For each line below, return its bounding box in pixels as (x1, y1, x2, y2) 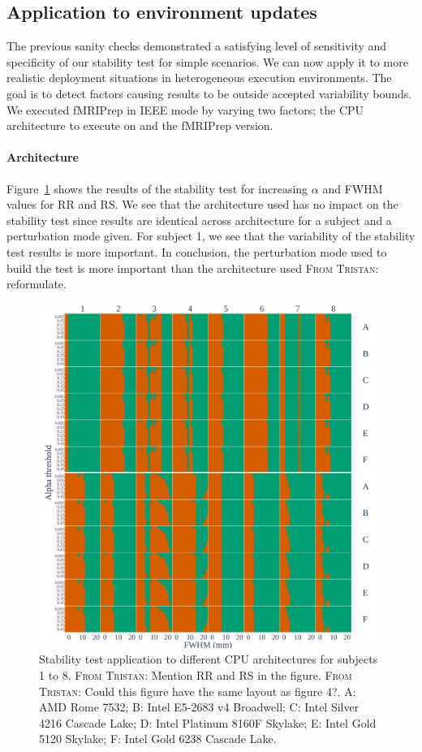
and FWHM (322, 179, 383, 197)
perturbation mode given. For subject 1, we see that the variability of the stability (6, 227, 416, 244)
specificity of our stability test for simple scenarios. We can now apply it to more (6, 53, 408, 70)
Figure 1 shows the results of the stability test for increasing (6, 179, 308, 197)
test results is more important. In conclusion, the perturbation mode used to (6, 243, 387, 260)
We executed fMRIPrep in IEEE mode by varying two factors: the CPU (6, 101, 364, 118)
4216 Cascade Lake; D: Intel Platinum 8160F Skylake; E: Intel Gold (39, 714, 377, 731)
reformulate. (6, 275, 67, 292)
